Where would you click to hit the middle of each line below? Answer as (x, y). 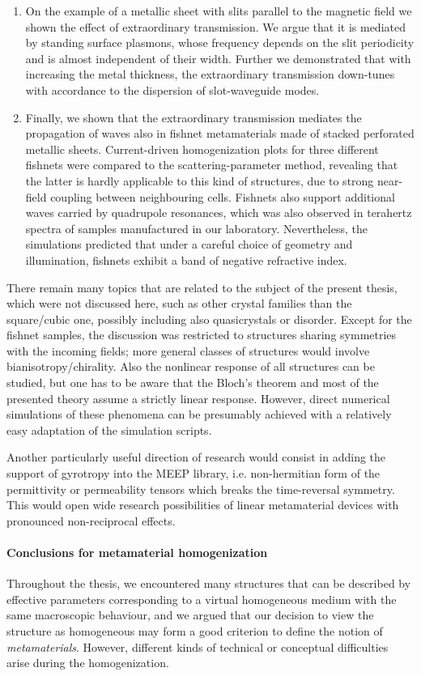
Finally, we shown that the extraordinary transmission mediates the (193, 117)
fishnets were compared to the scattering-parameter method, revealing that (212, 165)
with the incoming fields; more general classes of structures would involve (188, 350)
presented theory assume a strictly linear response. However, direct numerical (198, 398)
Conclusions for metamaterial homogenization (137, 552)
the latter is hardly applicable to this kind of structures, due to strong (200, 180)
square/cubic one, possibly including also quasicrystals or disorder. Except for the (209, 319)
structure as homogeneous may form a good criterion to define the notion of (195, 630)
